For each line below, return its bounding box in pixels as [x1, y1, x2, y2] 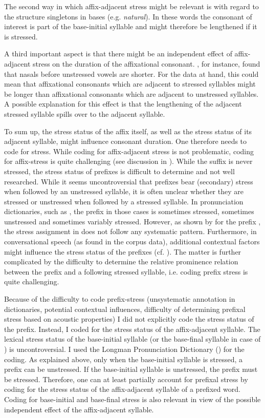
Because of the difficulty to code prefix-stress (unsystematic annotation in [4, 294, 235, 304]
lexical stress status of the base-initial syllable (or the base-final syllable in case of [4, 333, 261, 344]
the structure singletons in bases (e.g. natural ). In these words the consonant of [4, 11, 252, 22]
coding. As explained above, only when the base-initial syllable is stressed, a [4, 353, 243, 364]
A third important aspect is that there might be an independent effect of [4, 48, 232, 59]
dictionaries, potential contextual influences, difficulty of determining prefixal [4, 303, 246, 314]
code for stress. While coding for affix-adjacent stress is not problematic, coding [4, 145, 254, 156]
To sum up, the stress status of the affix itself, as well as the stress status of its [4, 126, 252, 136]
